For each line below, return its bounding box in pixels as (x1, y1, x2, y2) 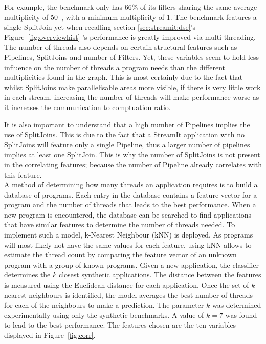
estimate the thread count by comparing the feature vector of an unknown (4, 249, 237, 260)
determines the (4, 269, 51, 280)
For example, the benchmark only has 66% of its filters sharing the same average (4, 2, 257, 12)
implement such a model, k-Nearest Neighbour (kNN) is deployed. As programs (4, 229, 253, 240)
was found (225, 309, 257, 320)
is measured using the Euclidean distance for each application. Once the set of (4, 279, 249, 290)
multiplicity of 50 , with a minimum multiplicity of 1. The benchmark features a (4, 11, 257, 22)
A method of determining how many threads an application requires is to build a (4, 179, 258, 190)
